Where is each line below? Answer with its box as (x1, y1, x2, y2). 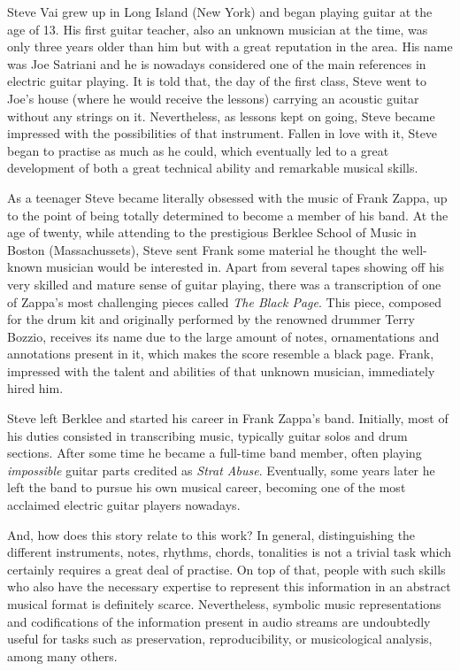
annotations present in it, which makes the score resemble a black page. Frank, (7, 344, 434, 363)
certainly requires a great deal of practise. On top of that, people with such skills (7, 559, 446, 578)
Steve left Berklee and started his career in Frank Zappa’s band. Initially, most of (7, 409, 448, 428)
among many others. (7, 646, 118, 665)
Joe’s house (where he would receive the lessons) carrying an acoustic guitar (7, 89, 419, 107)
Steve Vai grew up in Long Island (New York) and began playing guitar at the (7, 3, 433, 20)
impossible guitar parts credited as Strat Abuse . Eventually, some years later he (7, 460, 435, 479)
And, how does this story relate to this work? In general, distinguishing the (7, 525, 416, 544)
